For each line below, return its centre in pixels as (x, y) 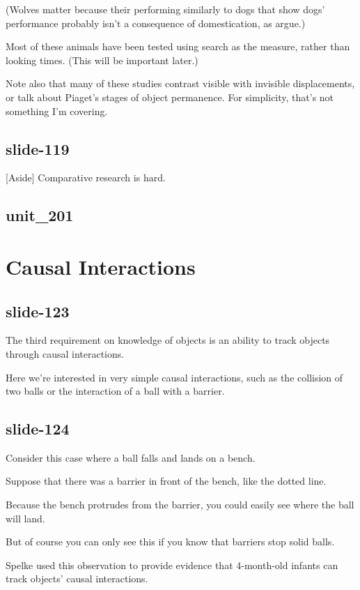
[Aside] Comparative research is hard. (86, 177)
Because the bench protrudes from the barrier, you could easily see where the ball (180, 505)
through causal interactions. (65, 353)
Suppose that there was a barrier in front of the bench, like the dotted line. (166, 481)
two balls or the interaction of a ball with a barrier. (115, 391)
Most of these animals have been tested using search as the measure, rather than (178, 46)
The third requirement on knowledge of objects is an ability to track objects (168, 340)
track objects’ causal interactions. (77, 578)
